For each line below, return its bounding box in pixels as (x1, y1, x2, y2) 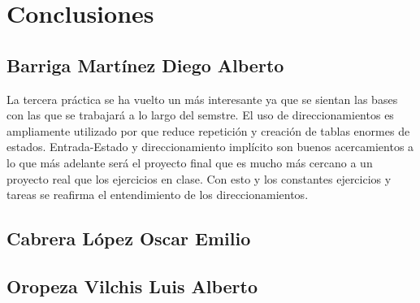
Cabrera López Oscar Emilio (6, 226, 251, 251)
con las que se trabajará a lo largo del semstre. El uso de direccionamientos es (6, 106, 394, 123)
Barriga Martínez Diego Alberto (6, 52, 284, 77)
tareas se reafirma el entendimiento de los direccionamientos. (6, 186, 309, 203)
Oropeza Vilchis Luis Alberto (6, 273, 258, 298)
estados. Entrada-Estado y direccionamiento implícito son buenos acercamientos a (6, 138, 414, 155)
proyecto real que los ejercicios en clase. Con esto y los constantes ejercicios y (6, 170, 392, 187)
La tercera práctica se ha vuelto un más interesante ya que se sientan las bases (6, 90, 398, 107)
